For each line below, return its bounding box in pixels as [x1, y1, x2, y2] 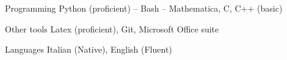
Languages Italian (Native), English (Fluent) [5, 43, 172, 56]
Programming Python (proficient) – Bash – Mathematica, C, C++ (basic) [5, 2, 283, 14]
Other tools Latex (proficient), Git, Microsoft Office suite [5, 22, 219, 35]
